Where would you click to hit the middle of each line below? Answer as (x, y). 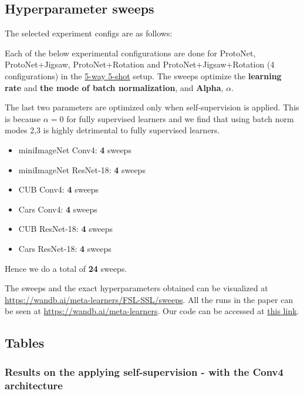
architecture (34, 385)
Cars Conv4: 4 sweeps (58, 209)
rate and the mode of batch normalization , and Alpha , (114, 87)
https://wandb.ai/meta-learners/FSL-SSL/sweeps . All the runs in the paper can (149, 299)
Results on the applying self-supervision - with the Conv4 (144, 371)
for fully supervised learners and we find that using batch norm (180, 118)
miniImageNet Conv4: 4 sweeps (75, 149)
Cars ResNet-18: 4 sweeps (65, 248)
